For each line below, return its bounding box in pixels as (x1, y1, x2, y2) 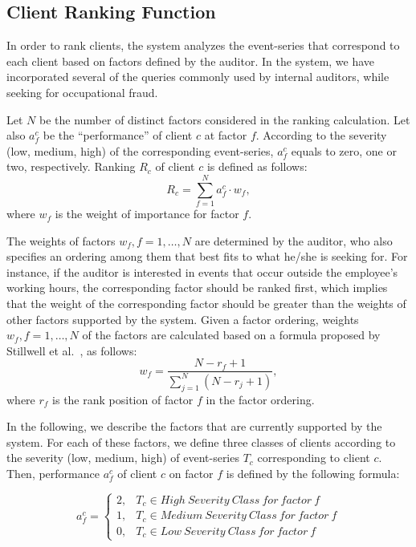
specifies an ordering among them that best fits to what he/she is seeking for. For (6, 248, 408, 265)
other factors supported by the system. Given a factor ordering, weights (6, 310, 359, 327)
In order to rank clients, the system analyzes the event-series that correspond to (6, 37, 400, 54)
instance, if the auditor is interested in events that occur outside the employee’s (6, 263, 398, 280)
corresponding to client (257, 449, 370, 466)
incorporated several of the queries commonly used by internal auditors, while (6, 68, 389, 85)
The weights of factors (6, 232, 116, 249)
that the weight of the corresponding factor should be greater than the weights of (6, 295, 406, 312)
